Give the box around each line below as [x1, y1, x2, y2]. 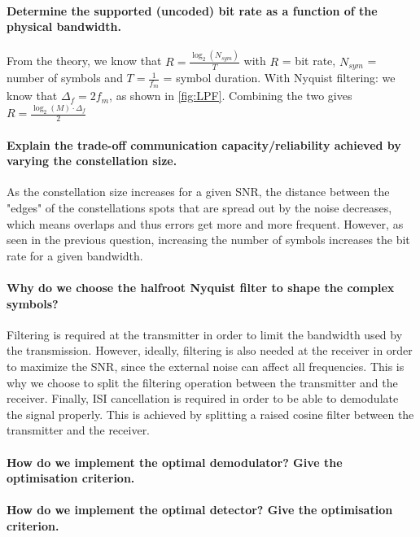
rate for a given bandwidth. [7, 247, 143, 264]
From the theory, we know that [7, 52, 162, 69]
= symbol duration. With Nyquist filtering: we [163, 69, 396, 86]
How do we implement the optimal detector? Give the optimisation [7, 501, 393, 518]
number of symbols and [7, 69, 123, 86]
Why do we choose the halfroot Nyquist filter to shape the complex [7, 278, 395, 295]
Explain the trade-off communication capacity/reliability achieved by [7, 136, 401, 153]
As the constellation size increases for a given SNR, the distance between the [7, 183, 390, 200]
